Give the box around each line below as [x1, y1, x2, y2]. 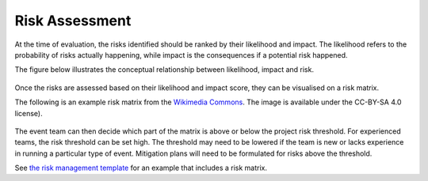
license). [14, 108, 43, 118]
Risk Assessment [14, 12, 132, 29]
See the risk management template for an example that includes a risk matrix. [14, 163, 268, 173]
